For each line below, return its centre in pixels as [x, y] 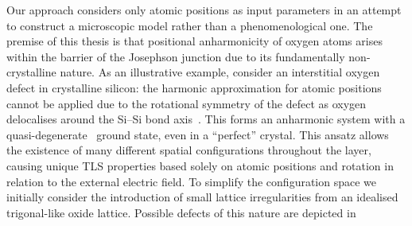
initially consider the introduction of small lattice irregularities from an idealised [202, 197]
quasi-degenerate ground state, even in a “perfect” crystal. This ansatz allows [198, 134]
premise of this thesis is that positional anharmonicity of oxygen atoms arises [194, 41]
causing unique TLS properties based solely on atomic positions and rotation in [200, 165]
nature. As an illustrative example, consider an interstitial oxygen [220, 72]
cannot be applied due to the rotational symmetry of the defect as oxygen [187, 103]
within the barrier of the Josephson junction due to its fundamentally [176, 56]
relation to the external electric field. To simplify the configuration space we [192, 181]
